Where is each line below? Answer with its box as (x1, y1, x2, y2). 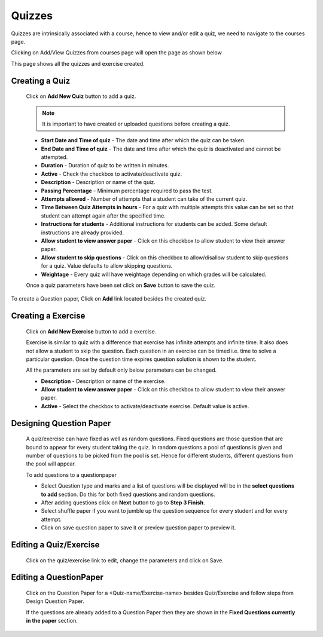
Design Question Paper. (26, 598, 84, 605)
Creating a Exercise (11, 311, 86, 321)
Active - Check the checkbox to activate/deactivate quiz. (41, 170, 182, 177)
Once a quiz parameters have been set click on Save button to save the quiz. (26, 281, 216, 289)
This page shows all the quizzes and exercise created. (11, 60, 145, 67)
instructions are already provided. (41, 229, 124, 236)
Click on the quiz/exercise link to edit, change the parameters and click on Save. (26, 556, 224, 564)
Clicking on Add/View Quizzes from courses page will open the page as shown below (11, 49, 223, 56)
